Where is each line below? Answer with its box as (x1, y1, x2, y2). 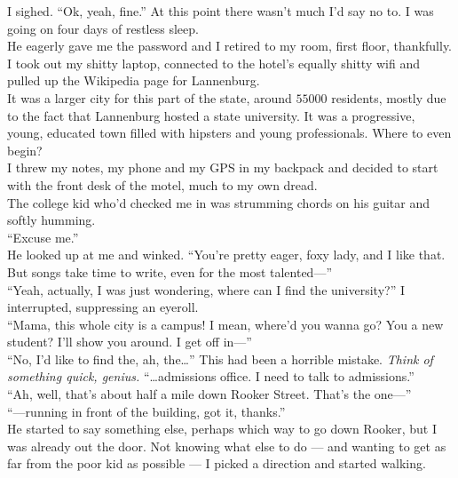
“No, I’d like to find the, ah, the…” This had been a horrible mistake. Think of (7, 349, 433, 368)
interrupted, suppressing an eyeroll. (7, 298, 199, 316)
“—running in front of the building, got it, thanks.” (7, 402, 286, 420)
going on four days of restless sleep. (7, 19, 199, 37)
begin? (7, 140, 43, 159)
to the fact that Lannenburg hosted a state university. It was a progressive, (7, 106, 415, 124)
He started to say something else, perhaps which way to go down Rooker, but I (7, 419, 438, 438)
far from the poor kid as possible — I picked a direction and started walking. (7, 454, 426, 473)
